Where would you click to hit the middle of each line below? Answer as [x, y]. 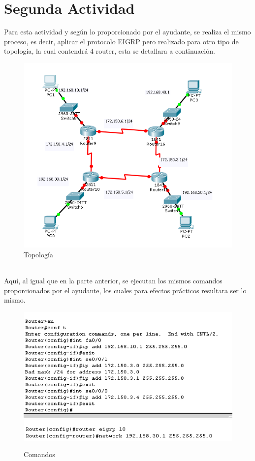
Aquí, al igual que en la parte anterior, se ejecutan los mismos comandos [113, 281]
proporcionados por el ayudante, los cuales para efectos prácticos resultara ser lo [125, 290]
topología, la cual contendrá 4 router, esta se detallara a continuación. [110, 51]
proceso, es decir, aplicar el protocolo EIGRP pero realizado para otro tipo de [121, 41]
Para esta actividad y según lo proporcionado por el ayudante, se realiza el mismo [127, 32]
